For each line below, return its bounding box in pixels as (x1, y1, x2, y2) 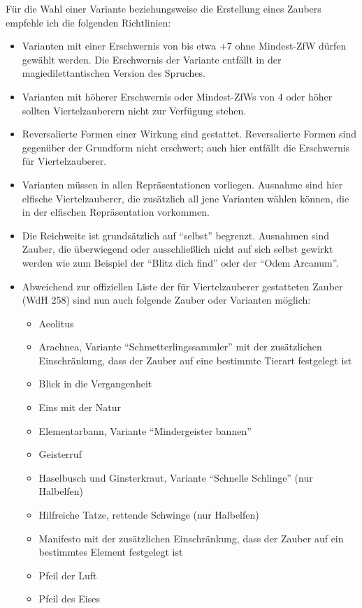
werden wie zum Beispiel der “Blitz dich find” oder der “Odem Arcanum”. (22, 255, 339, 269)
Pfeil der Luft (38, 568, 97, 582)
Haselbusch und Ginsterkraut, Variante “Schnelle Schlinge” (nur (38, 470, 313, 484)
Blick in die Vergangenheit (38, 376, 152, 391)
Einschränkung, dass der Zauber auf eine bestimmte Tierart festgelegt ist (38, 353, 352, 367)
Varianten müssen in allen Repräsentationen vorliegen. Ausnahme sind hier (22, 177, 343, 191)
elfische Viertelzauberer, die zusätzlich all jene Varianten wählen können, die (22, 191, 349, 205)
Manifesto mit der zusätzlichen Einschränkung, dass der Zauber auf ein (38, 531, 344, 545)
